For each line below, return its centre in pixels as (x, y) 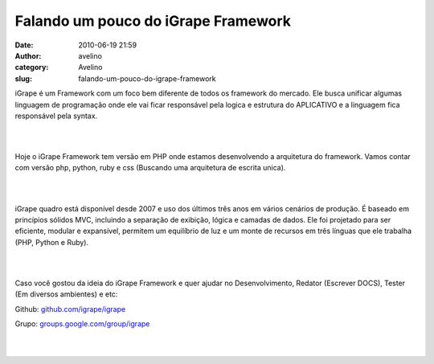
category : (32, 67)
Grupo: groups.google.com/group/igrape (82, 324)
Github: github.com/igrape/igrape (70, 309)
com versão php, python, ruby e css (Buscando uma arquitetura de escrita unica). (150, 168)
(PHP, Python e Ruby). (51, 242)
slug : (23, 78)
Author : (28, 55)
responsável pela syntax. (56, 116)
